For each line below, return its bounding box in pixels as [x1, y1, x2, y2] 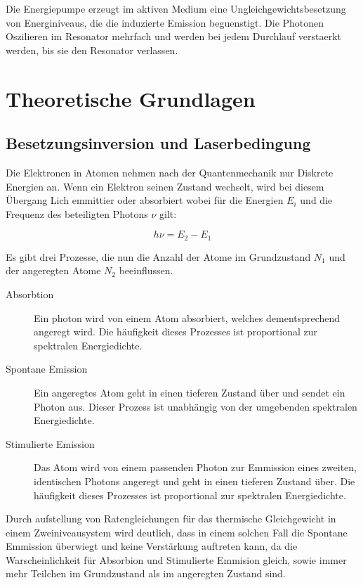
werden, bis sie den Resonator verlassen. [6, 42, 178, 57]
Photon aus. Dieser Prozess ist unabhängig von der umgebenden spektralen [34, 399, 357, 413]
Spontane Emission [6, 361, 88, 376]
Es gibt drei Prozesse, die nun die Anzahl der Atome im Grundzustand [6, 249, 311, 264]
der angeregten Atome [6, 263, 101, 278]
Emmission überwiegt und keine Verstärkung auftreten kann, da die [6, 539, 298, 553]
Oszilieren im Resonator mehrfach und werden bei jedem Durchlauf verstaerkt [6, 29, 342, 44]
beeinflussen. [119, 263, 173, 278]
